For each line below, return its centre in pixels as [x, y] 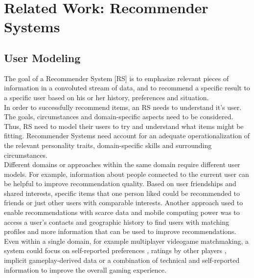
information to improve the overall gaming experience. [85, 269]
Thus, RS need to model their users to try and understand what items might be [124, 126]
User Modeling [42, 57]
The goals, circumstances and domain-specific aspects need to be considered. [119, 117]
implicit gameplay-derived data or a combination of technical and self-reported [122, 260]
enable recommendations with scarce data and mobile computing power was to [122, 212]
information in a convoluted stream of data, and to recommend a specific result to [127, 88]
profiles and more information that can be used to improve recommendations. [120, 231]
